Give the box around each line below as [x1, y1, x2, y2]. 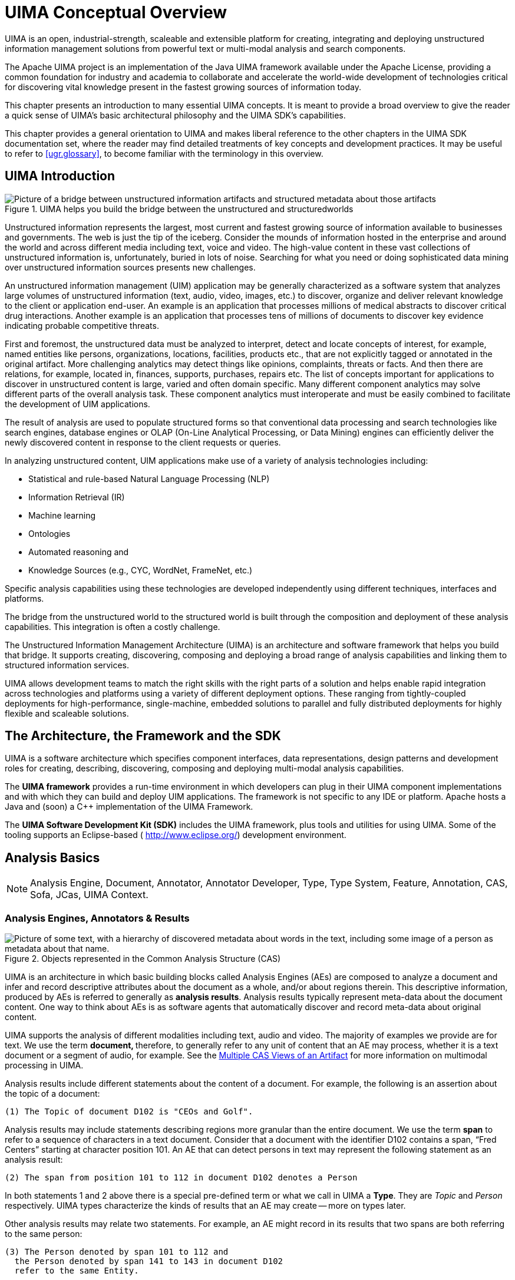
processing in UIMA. [5, 1060, 84, 1071]
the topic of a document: [5, 1088, 100, 1099]
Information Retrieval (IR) [28, 491, 125, 502]
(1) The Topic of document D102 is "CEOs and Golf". [5, 1107, 253, 1117]
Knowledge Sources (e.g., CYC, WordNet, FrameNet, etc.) [28, 565, 253, 575]
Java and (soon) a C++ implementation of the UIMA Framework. [5, 801, 253, 812]
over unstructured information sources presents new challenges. [5, 262, 256, 272]
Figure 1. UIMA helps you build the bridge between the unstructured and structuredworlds [5, 203, 354, 214]
